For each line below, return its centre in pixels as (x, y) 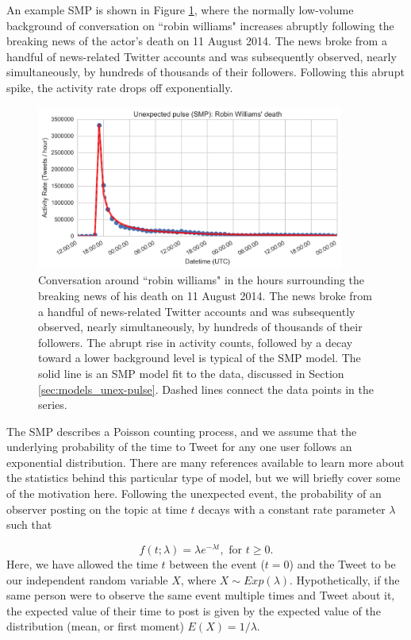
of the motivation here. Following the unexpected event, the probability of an (194, 493)
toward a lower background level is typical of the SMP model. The (200, 358)
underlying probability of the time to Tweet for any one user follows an (179, 447)
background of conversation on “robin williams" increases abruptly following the (200, 25)
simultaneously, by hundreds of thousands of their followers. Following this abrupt (205, 72)
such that (29, 524)
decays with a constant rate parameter (292, 509)
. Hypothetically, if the (345, 579)
